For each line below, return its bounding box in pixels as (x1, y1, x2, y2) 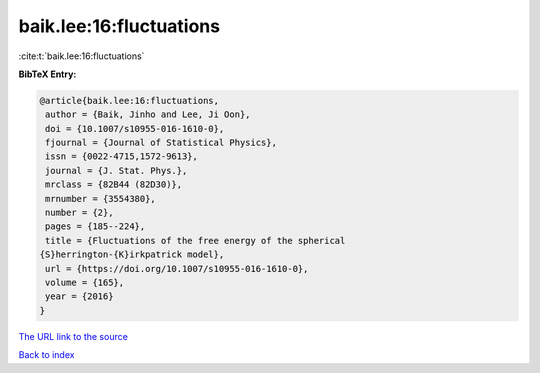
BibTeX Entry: (18, 68, 77, 80)
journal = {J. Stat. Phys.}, (45, 165, 188, 176)
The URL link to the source (18, 330, 129, 342)
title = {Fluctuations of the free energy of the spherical (45, 235, 346, 246)
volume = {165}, (45, 277, 125, 288)
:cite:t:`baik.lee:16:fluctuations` (18, 50, 145, 62)
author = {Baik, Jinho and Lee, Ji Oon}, (45, 109, 251, 120)
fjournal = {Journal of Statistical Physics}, (45, 137, 277, 149)
